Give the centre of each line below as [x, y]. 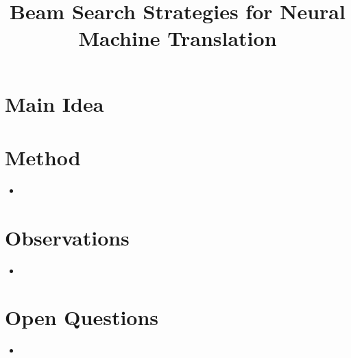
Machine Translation [178, 38]
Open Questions [82, 317]
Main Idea [55, 103]
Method [43, 157]
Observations [67, 237]
